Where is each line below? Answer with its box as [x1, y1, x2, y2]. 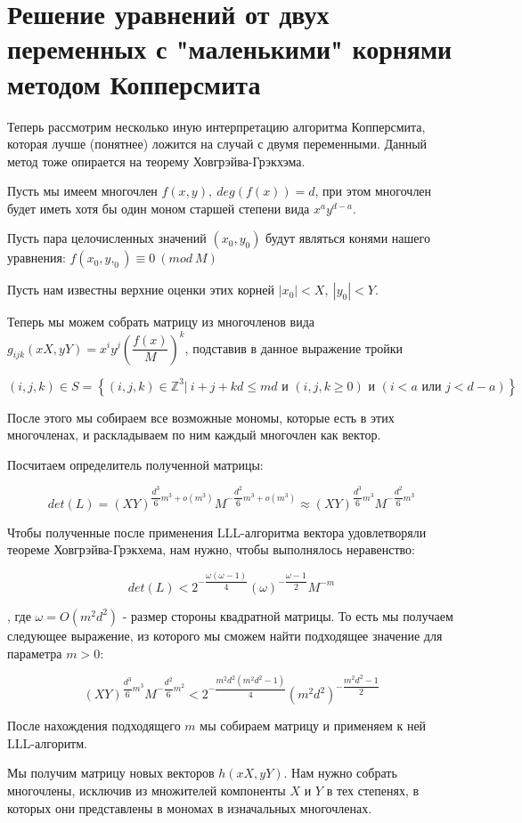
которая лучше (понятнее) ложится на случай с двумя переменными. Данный [7, 134, 428, 153]
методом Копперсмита [7, 65, 261, 101]
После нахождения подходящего [7, 716, 181, 735]
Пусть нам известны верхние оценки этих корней [7, 280, 275, 299]
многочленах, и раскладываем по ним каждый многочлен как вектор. [7, 425, 381, 444]
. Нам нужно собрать [283, 763, 397, 782]
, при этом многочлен [314, 182, 432, 200]
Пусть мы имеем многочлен [7, 182, 158, 200]
